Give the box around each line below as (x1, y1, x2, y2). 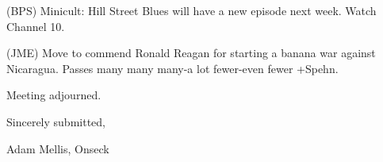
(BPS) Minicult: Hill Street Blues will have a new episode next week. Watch (6, 2, 377, 18)
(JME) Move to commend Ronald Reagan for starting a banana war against (6, 44, 376, 61)
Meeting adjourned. (6, 87, 101, 103)
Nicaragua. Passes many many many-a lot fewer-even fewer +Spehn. (6, 60, 339, 76)
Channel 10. (6, 17, 65, 34)
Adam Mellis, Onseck (6, 140, 109, 156)
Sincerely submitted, (6, 113, 105, 129)
